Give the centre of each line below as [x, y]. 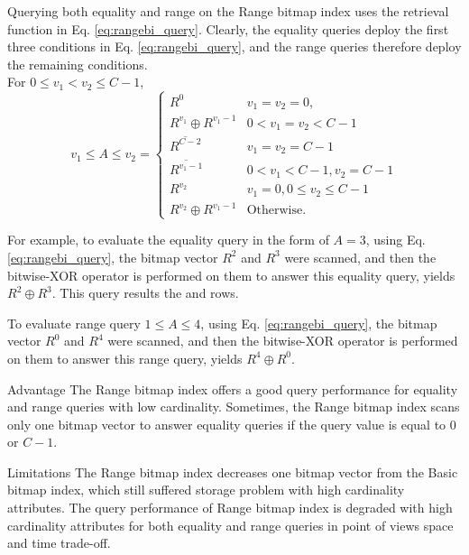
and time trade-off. [59, 543]
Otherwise [275, 211]
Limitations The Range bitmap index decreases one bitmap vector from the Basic [233, 472]
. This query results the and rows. [145, 293]
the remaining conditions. [78, 64]
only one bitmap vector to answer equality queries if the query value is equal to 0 [232, 424]
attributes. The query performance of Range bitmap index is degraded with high [230, 508]
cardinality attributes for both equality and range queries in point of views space [230, 525]
